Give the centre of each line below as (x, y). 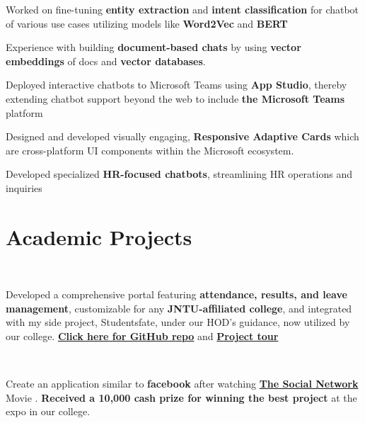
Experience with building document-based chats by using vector (153, 47)
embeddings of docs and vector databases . (106, 61)
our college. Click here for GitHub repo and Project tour (142, 336)
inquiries (24, 187)
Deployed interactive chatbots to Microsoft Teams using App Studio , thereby (176, 85)
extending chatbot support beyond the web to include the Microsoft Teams (175, 98)
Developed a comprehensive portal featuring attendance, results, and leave (176, 294)
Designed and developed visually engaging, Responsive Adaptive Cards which (182, 136)
